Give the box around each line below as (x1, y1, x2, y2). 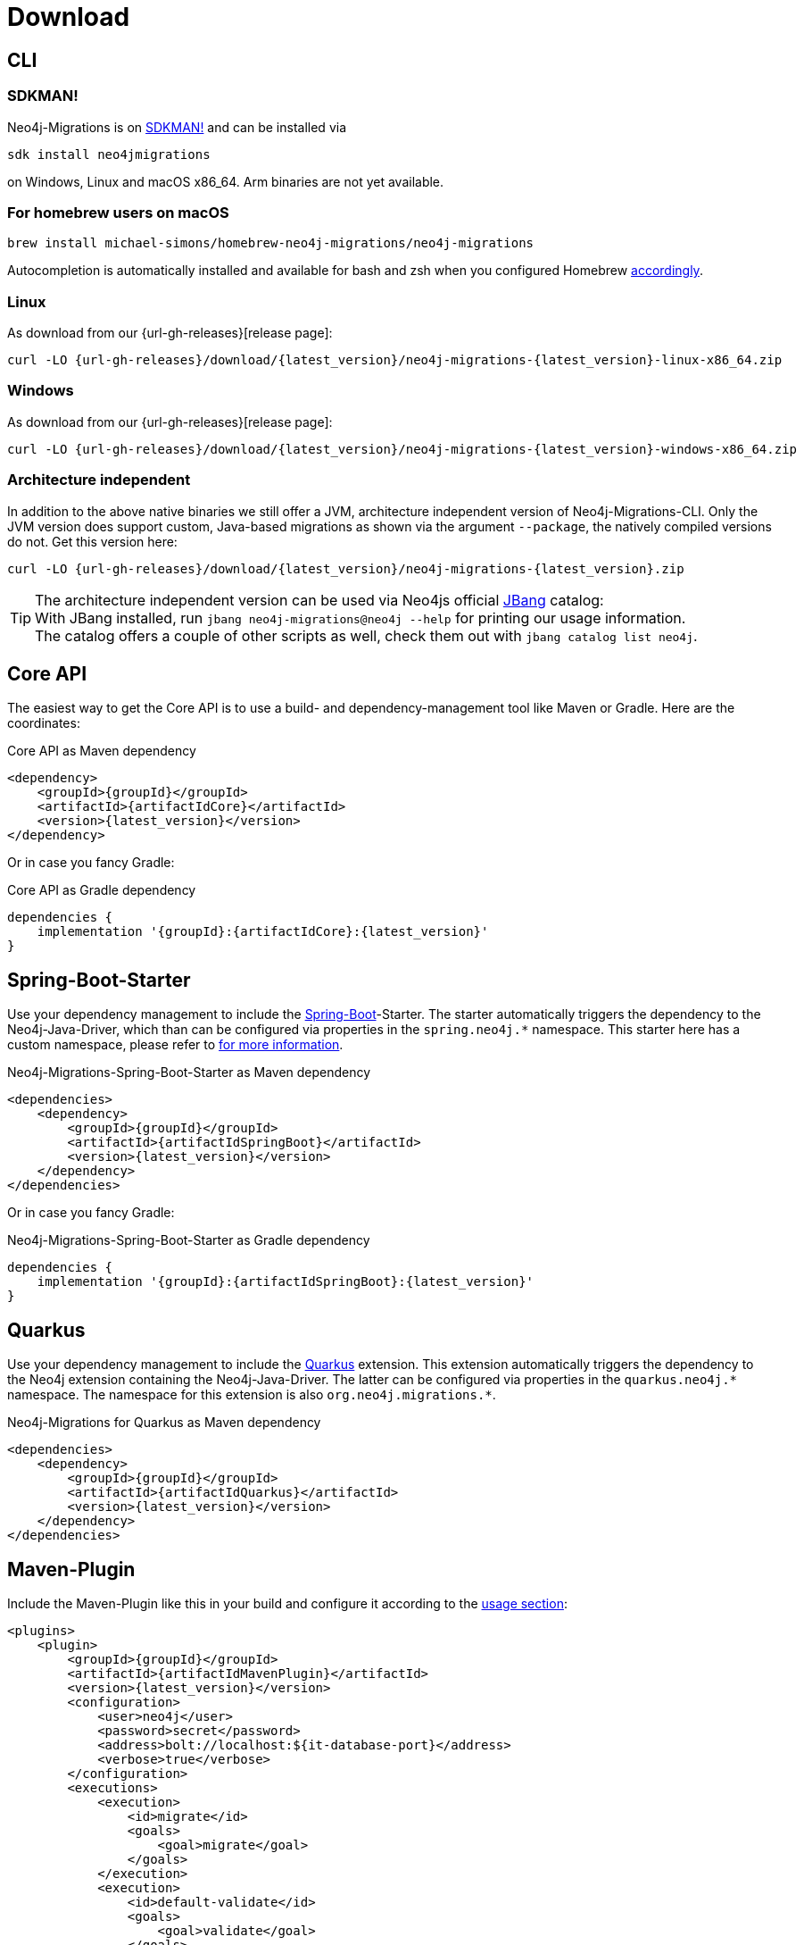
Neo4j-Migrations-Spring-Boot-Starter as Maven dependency (7, 1064, 371, 1081)
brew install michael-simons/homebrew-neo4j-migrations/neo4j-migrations (7, 236, 535, 251)
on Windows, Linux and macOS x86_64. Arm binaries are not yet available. (7, 173, 444, 189)
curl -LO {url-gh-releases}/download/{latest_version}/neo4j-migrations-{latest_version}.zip (7, 561, 684, 576)
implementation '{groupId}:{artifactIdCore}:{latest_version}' (37, 924, 489, 939)
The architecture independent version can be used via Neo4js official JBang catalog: (35, 590, 604, 609)
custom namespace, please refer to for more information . (7, 1037, 344, 1053)
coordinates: (7, 715, 80, 731)
